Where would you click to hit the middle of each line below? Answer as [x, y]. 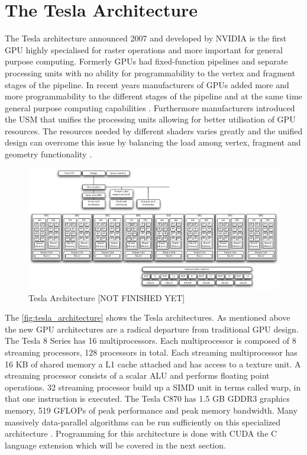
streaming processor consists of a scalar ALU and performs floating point [137, 375]
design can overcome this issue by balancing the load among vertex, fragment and [153, 142]
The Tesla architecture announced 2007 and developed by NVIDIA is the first [146, 38]
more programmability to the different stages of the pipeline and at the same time [153, 96]
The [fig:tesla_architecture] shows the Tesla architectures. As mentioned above [148, 317]
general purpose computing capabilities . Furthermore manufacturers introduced [150, 107]
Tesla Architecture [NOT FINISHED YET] [107, 297]
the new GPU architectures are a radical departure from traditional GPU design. [152, 329]
